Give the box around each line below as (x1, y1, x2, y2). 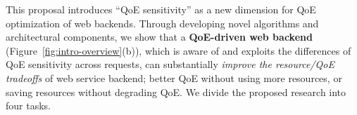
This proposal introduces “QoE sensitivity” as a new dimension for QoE (6, 2, 316, 16)
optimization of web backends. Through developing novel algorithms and (6, 15, 319, 30)
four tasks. (6, 98, 51, 113)
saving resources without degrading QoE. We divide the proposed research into (6, 84, 346, 99)
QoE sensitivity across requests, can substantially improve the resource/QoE (6, 57, 334, 72)
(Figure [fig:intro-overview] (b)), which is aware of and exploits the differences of (6, 43, 351, 57)
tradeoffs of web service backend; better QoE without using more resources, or (6, 70, 342, 85)
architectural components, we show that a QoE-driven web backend (6, 29, 313, 44)
